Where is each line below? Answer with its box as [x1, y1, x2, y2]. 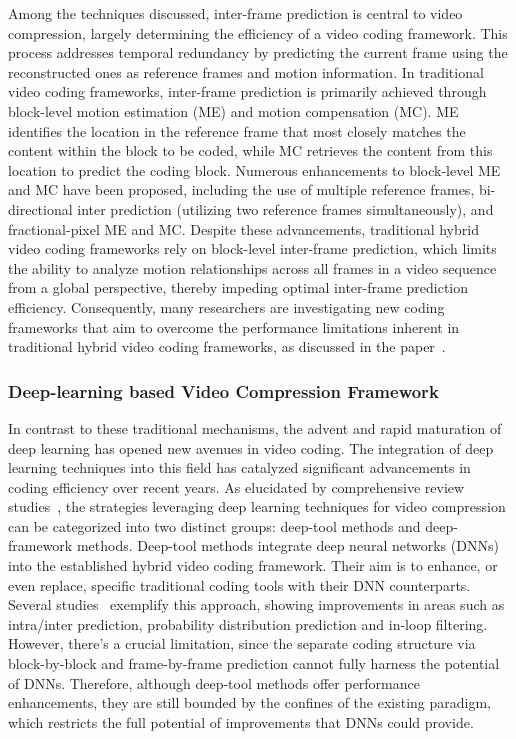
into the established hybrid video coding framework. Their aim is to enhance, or [8, 555, 498, 576]
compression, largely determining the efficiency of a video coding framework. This [8, 22, 508, 43]
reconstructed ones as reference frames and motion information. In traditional [8, 61, 484, 82]
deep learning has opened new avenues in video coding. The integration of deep [8, 437, 494, 458]
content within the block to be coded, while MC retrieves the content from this [8, 140, 493, 161]
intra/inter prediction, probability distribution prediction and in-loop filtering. [8, 613, 488, 634]
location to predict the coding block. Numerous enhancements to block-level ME [8, 159, 501, 180]
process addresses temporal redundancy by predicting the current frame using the [8, 42, 508, 63]
